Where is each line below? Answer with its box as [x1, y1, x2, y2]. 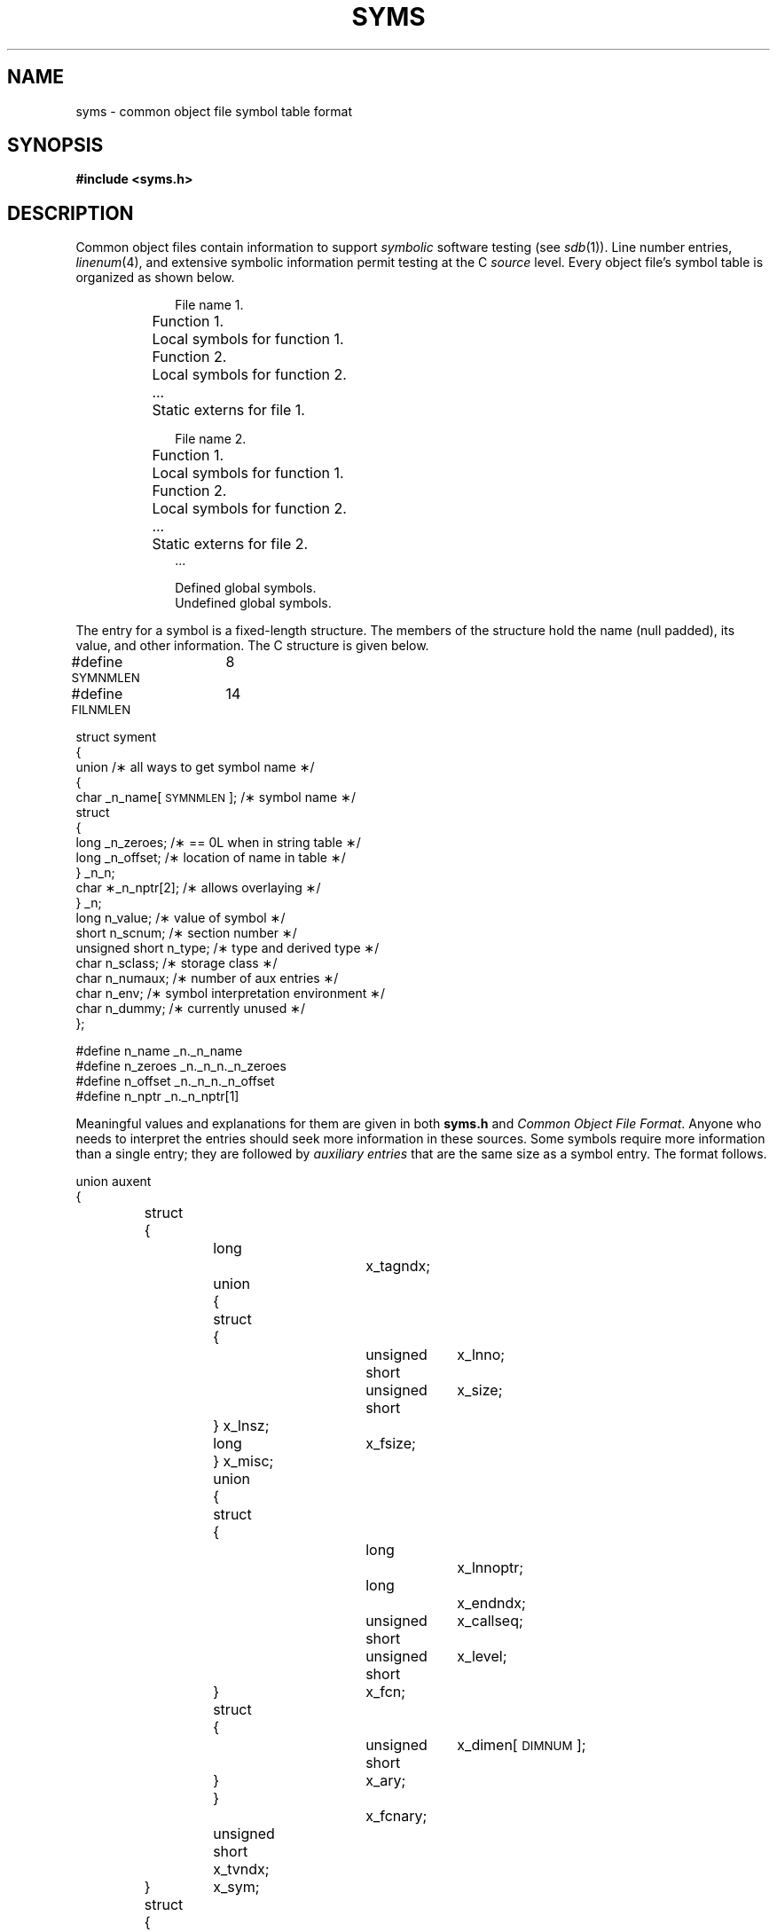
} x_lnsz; [213, 1417, 270, 1435]
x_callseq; [457, 1612, 523, 1630]
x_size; [457, 1381, 503, 1400]
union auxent [75, 1174, 152, 1190]
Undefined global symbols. [175, 595, 332, 611]
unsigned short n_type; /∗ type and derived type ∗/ [75, 940, 380, 956]
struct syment [75, 729, 156, 745]
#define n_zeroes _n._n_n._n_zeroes [75, 1058, 286, 1074]
